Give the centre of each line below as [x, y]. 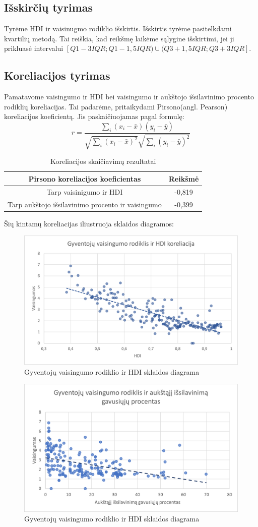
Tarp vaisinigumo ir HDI [85, 191]
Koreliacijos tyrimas [57, 75]
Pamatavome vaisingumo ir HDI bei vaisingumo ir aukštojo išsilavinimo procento [129, 97]
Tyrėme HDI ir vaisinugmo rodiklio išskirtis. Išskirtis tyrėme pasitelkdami [118, 28]
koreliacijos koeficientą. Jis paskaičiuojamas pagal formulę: [94, 116]
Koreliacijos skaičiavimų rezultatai [103, 161]
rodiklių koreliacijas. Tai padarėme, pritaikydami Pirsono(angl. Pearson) [116, 106]
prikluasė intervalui [34, 48]
